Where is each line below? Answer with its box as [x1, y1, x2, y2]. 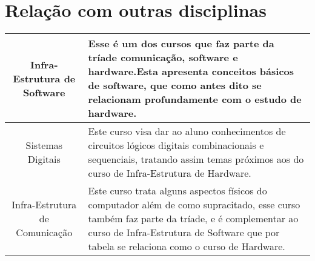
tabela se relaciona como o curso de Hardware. [88, 239, 285, 254]
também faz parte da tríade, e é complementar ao [88, 211, 299, 226]
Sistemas [25, 138, 63, 153]
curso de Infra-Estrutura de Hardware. [88, 166, 251, 180]
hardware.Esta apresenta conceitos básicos [88, 64, 294, 79]
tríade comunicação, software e [88, 50, 238, 65]
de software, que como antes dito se [88, 78, 262, 93]
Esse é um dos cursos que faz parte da [88, 36, 274, 51]
